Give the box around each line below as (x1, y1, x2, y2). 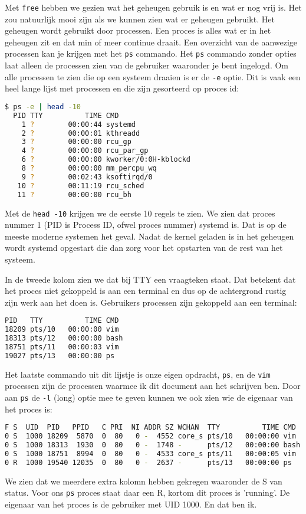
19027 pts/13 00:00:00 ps (5, 351, 115, 360)
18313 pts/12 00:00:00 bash (5, 334, 123, 343)
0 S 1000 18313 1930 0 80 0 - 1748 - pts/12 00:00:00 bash (5, 441, 301, 449)
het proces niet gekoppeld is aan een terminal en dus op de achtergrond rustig (5, 284, 287, 297)
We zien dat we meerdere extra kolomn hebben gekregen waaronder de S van (5, 474, 282, 487)
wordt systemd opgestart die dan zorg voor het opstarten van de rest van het (5, 241, 283, 254)
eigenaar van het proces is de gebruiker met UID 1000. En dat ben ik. (5, 497, 257, 510)
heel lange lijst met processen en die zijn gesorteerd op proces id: (5, 82, 239, 94)
